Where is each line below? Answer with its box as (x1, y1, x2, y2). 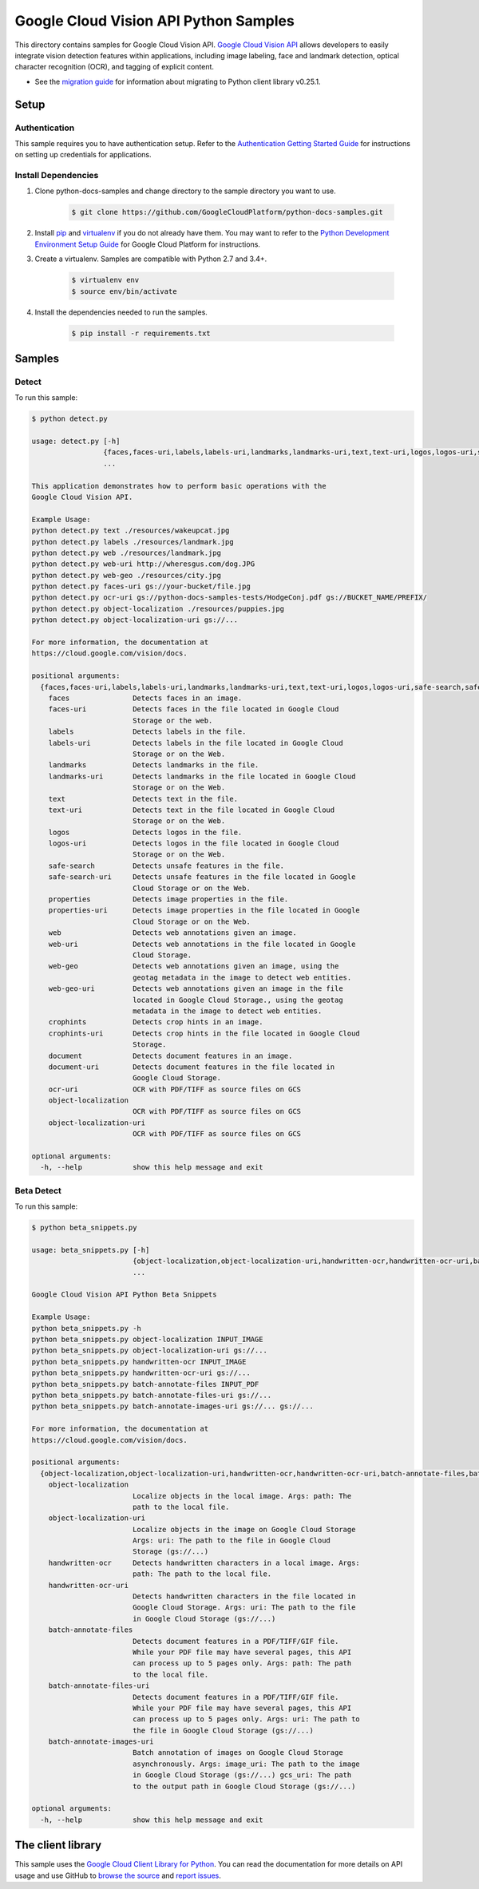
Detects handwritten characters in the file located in (132, 1592, 356, 1601)
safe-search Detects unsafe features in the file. (48, 861, 285, 870)
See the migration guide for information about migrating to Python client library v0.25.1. (34, 77, 321, 86)
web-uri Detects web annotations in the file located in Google (48, 939, 356, 948)
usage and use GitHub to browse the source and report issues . (14, 1871, 221, 1880)
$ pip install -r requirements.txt (71, 328, 211, 338)
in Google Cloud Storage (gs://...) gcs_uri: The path (132, 1771, 352, 1780)
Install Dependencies (14, 170, 99, 181)
